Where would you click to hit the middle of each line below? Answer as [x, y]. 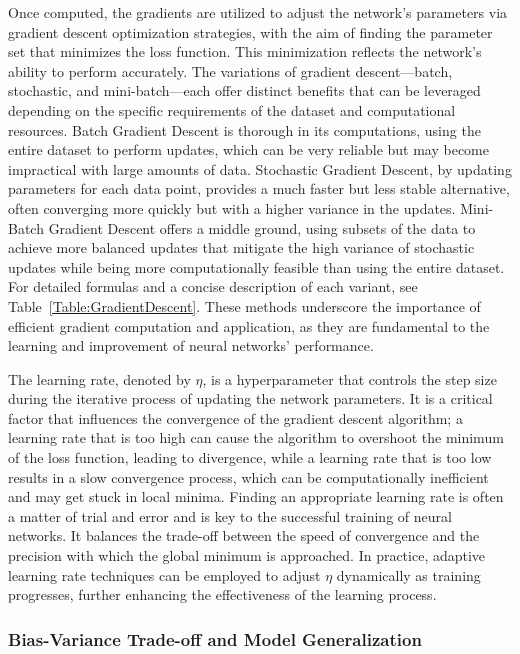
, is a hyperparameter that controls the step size [349, 378]
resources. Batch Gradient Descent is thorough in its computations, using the [244, 129]
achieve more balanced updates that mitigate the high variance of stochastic [241, 247]
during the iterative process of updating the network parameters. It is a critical [250, 398]
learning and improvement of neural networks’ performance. [191, 345]
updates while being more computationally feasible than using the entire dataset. [256, 266]
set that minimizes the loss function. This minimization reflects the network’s [245, 51]
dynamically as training [408, 574]
